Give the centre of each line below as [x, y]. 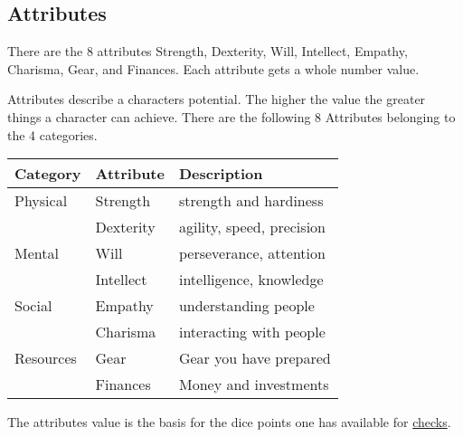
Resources [46, 358]
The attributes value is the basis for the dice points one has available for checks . [229, 422]
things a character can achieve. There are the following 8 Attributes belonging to [231, 116]
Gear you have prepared [255, 358]
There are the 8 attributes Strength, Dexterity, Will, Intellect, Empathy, [208, 51]
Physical [41, 201]
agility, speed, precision [252, 227]
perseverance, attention [252, 253]
